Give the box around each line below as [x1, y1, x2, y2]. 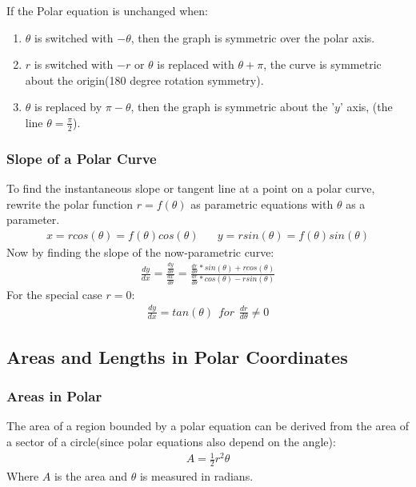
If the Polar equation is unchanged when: [6, 2, 208, 18]
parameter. [6, 211, 60, 228]
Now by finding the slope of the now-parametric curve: [6, 243, 274, 260]
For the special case [6, 285, 102, 302]
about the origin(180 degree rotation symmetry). [25, 71, 264, 88]
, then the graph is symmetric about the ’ [130, 98, 335, 115]
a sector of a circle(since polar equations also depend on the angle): [6, 433, 336, 450]
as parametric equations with [190, 195, 334, 212]
